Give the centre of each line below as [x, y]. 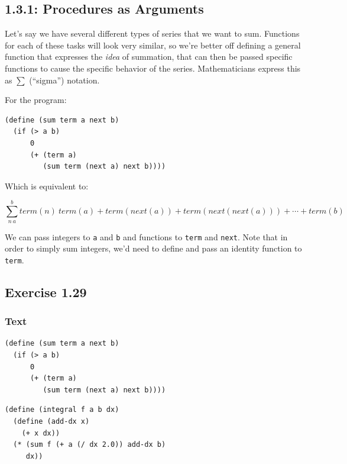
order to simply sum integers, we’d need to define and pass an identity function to [153, 248]
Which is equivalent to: [47, 186]
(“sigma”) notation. [64, 80]
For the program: [36, 100]
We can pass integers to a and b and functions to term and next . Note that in [146, 236]
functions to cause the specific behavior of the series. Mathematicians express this [153, 68]
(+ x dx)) [41, 433]
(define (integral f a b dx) [62, 410]
